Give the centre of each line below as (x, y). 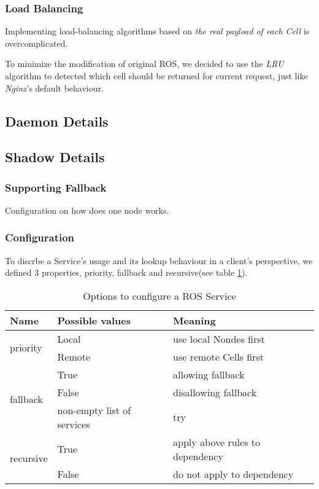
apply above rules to (217, 442)
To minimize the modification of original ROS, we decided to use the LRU (144, 64)
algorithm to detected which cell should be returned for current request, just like (156, 76)
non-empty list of (94, 410)
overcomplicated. (37, 43)
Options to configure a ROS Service (159, 295)
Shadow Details (55, 157)
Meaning (194, 320)
